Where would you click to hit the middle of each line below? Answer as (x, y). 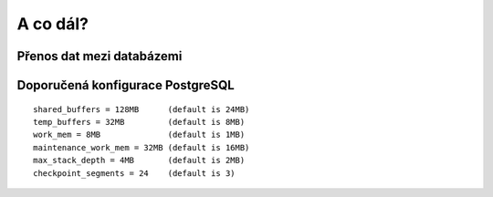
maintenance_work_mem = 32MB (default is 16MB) (142, 147)
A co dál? (52, 24)
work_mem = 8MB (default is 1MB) (139, 135)
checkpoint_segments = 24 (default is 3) (135, 173)
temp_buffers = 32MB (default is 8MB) (139, 122)
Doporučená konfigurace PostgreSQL (126, 85)
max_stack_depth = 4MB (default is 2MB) (139, 161)
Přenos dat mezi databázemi (100, 56)
